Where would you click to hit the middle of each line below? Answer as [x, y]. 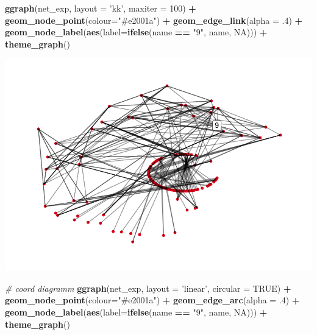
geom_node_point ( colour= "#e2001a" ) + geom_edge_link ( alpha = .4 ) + [154, 20]
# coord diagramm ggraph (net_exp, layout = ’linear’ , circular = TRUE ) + [148, 288]
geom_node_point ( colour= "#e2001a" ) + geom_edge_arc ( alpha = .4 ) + [152, 300]
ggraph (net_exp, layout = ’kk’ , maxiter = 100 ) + [101, 8]
